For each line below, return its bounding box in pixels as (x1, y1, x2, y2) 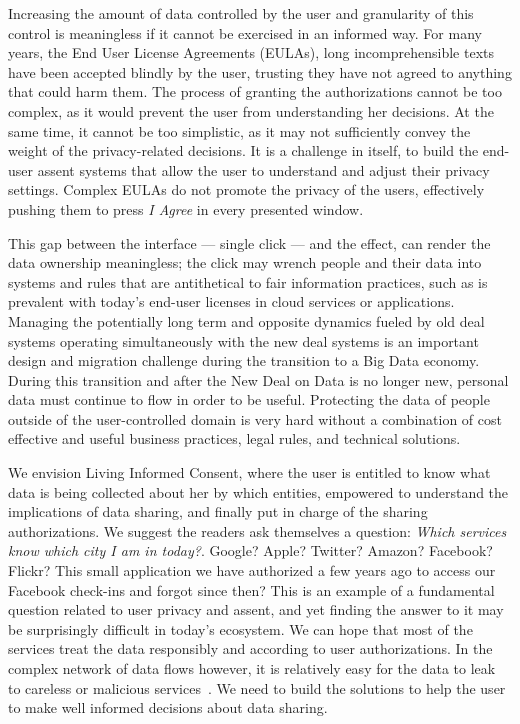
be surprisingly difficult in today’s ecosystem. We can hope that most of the (8, 618, 473, 639)
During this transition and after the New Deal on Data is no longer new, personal (8, 369, 509, 390)
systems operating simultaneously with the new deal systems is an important (8, 330, 479, 351)
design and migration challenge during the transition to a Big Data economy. (8, 350, 480, 371)
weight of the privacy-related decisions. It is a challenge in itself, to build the (8, 140, 479, 161)
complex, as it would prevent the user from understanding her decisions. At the (8, 100, 494, 121)
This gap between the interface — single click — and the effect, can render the (8, 232, 491, 253)
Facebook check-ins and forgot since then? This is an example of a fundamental (8, 579, 495, 600)
